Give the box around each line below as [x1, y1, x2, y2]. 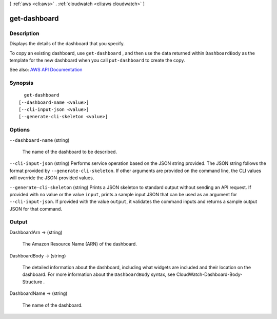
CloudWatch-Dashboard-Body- [176, 271, 243, 277]
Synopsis [9, 80, 33, 87]
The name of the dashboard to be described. [22, 148, 117, 155]
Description [9, 30, 39, 37]
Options [9, 126, 30, 134]
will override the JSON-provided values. [9, 175, 94, 181]
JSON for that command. [9, 205, 63, 212]
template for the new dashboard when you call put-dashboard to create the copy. [9, 57, 185, 63]
